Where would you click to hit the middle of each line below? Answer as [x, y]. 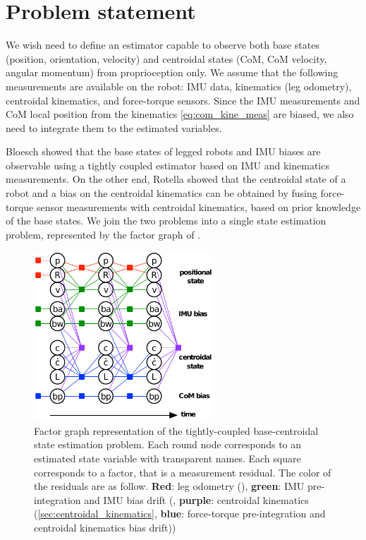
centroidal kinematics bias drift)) [105, 528]
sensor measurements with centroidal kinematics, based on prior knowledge [199, 206]
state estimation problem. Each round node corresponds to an [168, 444]
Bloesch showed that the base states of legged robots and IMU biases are [163, 151]
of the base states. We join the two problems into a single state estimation [166, 221]
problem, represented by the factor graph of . [103, 234]
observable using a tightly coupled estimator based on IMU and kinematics [167, 165]
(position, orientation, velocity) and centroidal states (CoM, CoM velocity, [166, 58]
